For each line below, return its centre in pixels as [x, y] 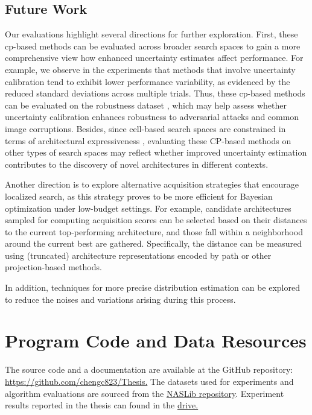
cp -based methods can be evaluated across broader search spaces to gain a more [153, 46]
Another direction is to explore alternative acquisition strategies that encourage [152, 184]
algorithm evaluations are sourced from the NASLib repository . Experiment [145, 393]
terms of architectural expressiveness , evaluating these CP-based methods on [148, 140]
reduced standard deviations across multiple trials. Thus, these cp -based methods [155, 93]
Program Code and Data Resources [156, 341]
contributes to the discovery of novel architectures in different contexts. [137, 164]
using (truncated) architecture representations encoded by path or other [138, 255]
